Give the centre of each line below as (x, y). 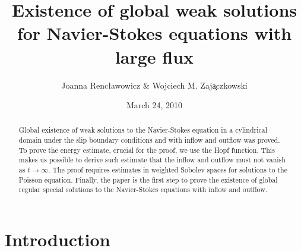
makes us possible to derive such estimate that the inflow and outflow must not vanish (152, 160)
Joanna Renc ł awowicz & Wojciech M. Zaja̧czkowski (154, 85)
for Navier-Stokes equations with (154, 33)
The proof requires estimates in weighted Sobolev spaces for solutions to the (170, 170)
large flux (154, 56)
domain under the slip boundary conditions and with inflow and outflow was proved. (149, 140)
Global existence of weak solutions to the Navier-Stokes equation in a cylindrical (143, 130)
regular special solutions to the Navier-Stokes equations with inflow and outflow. (143, 189)
